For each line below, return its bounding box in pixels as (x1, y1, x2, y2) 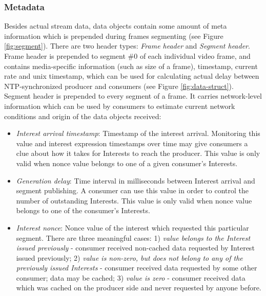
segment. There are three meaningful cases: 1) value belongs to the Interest (16, 232, 251, 243)
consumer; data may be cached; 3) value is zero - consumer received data (16, 272, 245, 283)
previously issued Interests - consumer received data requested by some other (16, 262, 257, 273)
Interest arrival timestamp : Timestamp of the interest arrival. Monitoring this (16, 128, 260, 139)
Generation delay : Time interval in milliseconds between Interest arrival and (16, 175, 255, 186)
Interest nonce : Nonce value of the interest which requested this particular (16, 222, 249, 233)
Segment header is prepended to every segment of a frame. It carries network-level (4, 90, 262, 101)
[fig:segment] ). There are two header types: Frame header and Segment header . (4, 40, 250, 51)
